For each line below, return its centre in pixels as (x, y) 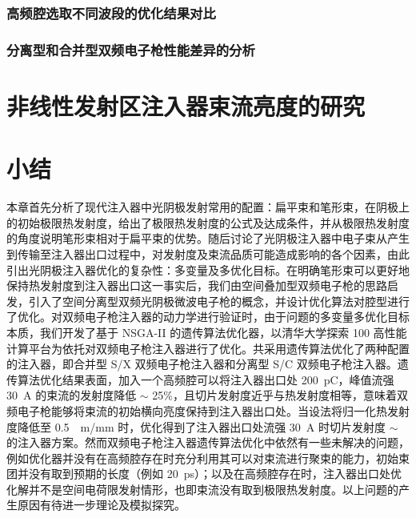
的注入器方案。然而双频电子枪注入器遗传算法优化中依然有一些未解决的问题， (208, 442)
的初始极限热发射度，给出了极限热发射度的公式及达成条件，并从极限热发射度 (208, 222)
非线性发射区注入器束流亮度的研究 (186, 105)
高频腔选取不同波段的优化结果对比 (111, 12)
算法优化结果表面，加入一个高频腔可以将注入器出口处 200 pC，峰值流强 (206, 379)
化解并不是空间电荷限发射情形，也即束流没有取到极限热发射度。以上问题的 (202, 489)
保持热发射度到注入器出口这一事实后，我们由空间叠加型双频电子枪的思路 (197, 285)
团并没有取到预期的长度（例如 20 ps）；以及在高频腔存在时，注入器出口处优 (204, 474)
